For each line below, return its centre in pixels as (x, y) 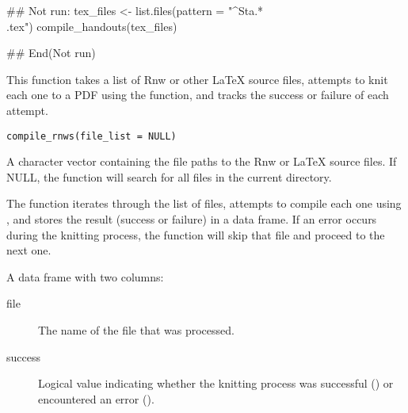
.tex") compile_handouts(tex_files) (92, 26)
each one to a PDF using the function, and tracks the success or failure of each (198, 95)
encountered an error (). (96, 398)
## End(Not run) (51, 53)
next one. (29, 250)
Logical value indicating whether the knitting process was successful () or (216, 383)
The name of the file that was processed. (136, 329)
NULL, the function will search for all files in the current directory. (169, 176)
